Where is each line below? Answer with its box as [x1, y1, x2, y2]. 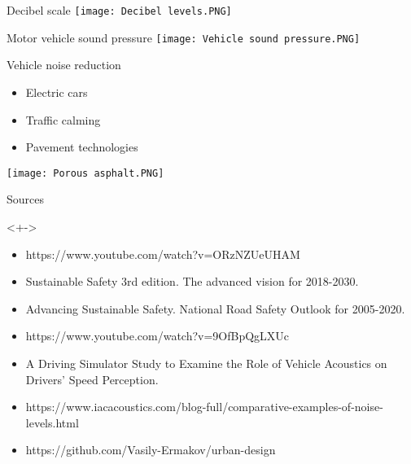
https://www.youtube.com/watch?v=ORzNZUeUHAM [25, 245, 300, 262]
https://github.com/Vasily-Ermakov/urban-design [25, 441, 276, 458]
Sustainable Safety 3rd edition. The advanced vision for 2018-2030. [25, 273, 359, 290]
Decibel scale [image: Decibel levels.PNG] [7, 2, 232, 18]
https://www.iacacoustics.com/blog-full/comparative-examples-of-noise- [25, 398, 383, 415]
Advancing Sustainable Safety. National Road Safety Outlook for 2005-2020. [25, 300, 405, 317]
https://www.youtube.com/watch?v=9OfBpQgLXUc [25, 327, 290, 344]
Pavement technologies [25, 138, 138, 155]
